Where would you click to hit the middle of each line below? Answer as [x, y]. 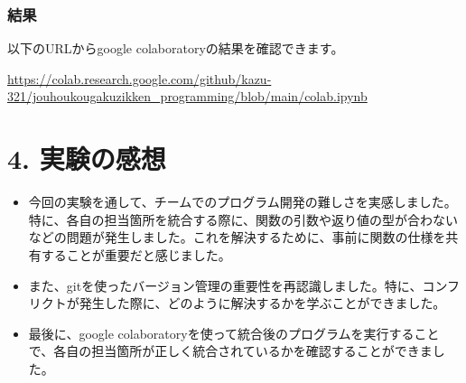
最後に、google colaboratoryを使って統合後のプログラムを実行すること [234, 333]
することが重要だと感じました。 [136, 254]
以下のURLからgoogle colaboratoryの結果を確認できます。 [176, 48]
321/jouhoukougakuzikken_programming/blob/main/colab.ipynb [187, 96]
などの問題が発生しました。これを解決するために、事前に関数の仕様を [237, 237]
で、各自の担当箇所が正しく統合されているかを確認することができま [230, 351]
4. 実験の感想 [87, 159]
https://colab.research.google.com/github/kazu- [140, 78]
